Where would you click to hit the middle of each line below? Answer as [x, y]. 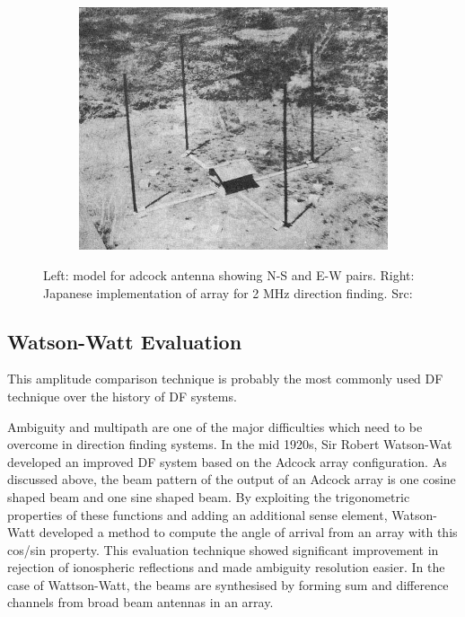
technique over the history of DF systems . [122, 396]
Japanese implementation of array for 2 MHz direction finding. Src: [228, 292]
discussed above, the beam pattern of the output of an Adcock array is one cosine [232, 479]
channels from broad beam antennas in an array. [140, 602]
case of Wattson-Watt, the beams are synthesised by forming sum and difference [228, 584]
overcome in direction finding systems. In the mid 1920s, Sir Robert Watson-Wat [230, 444]
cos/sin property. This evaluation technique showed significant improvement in [223, 549]
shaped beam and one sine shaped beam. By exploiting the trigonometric [209, 496]
